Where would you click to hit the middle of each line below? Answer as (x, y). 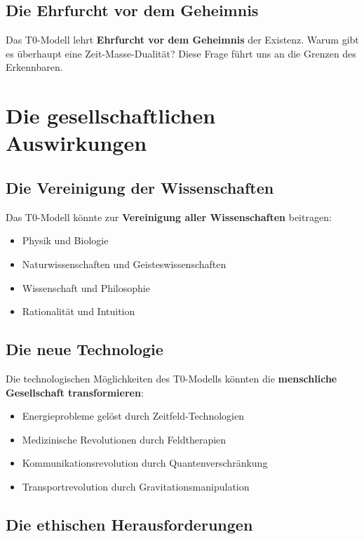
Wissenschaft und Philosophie (86, 287)
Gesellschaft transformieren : (75, 392)
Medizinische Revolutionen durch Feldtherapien (124, 439)
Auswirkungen (76, 143)
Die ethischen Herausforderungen (129, 524)
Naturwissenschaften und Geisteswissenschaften (124, 264)
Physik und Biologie (65, 240)
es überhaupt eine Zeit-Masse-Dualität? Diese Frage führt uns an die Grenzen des (181, 53)
